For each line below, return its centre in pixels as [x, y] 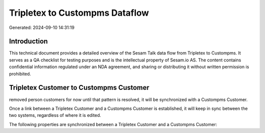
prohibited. [20, 74]
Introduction [28, 41]
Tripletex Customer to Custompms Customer [79, 88]
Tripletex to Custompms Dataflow [79, 13]
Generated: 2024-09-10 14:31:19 [42, 27]
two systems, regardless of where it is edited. [55, 115]
